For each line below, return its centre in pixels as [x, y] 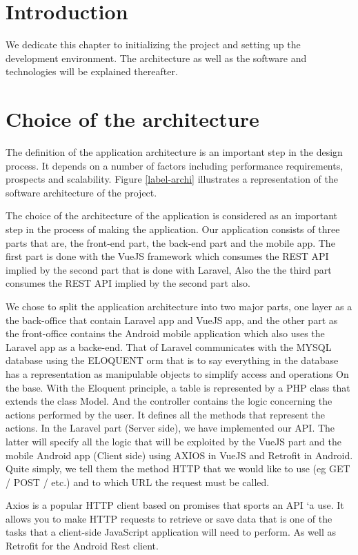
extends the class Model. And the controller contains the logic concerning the [169, 401]
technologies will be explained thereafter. [92, 71]
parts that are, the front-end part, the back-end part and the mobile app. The [170, 242]
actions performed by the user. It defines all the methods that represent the [165, 414]
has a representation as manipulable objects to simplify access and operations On [177, 373]
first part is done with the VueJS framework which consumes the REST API [167, 256]
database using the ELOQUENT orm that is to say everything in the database [172, 360]
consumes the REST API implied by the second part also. [128, 283]
